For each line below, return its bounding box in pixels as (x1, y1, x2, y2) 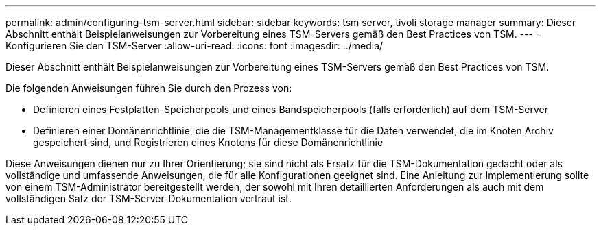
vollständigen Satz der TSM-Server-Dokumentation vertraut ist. (5, 193, 292, 204)
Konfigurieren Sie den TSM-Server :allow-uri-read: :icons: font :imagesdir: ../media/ (5, 40, 384, 51)
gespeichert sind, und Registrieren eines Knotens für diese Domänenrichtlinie (33, 136, 384, 148)
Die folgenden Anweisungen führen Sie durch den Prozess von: (5, 82, 292, 94)
